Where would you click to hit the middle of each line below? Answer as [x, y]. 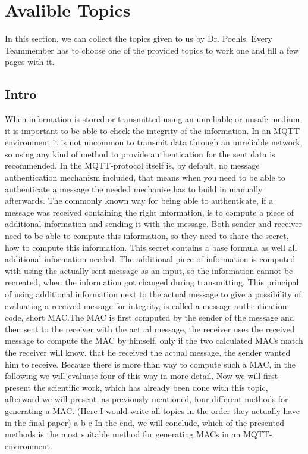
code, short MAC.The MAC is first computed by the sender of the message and [150, 317]
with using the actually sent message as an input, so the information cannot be [149, 270]
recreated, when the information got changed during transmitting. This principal [152, 282]
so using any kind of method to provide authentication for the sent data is [140, 153]
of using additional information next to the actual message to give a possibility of [153, 294]
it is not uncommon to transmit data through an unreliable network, [177, 142]
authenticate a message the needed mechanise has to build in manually [134, 189]
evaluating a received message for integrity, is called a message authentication [146, 305]
